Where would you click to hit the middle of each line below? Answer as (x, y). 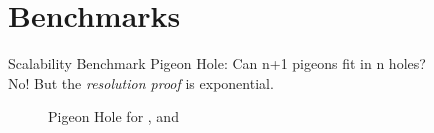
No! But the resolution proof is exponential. (141, 82)
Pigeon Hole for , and (113, 116)
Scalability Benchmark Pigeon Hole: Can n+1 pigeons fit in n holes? (217, 63)
